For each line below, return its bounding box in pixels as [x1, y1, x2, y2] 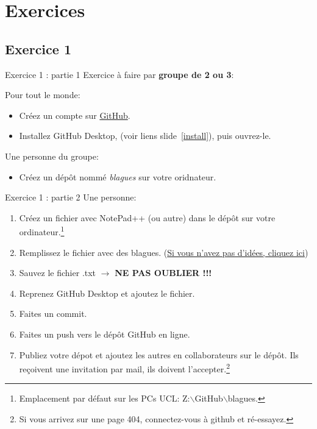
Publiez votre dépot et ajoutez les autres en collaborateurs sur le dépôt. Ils [19, 348, 299, 361]
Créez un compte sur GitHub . [19, 108, 130, 121]
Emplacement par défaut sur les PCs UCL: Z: [19, 392, 190, 405]
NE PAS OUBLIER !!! [115, 266, 212, 279]
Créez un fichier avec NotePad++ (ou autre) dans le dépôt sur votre [19, 211, 276, 224]
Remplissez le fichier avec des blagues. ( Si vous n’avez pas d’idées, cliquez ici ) [19, 246, 308, 258]
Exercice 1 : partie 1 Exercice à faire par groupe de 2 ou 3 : [5, 68, 234, 80]
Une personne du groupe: [5, 149, 99, 162]
